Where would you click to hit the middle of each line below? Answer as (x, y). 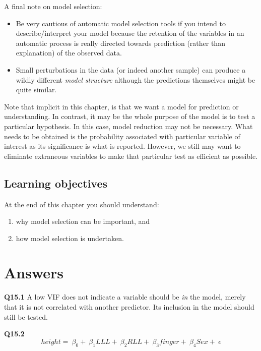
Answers (34, 273)
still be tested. (26, 316)
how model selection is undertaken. (70, 238)
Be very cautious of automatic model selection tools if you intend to (121, 23)
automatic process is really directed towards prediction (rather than (120, 43)
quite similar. (36, 90)
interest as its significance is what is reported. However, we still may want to (122, 146)
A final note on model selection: (53, 6)
